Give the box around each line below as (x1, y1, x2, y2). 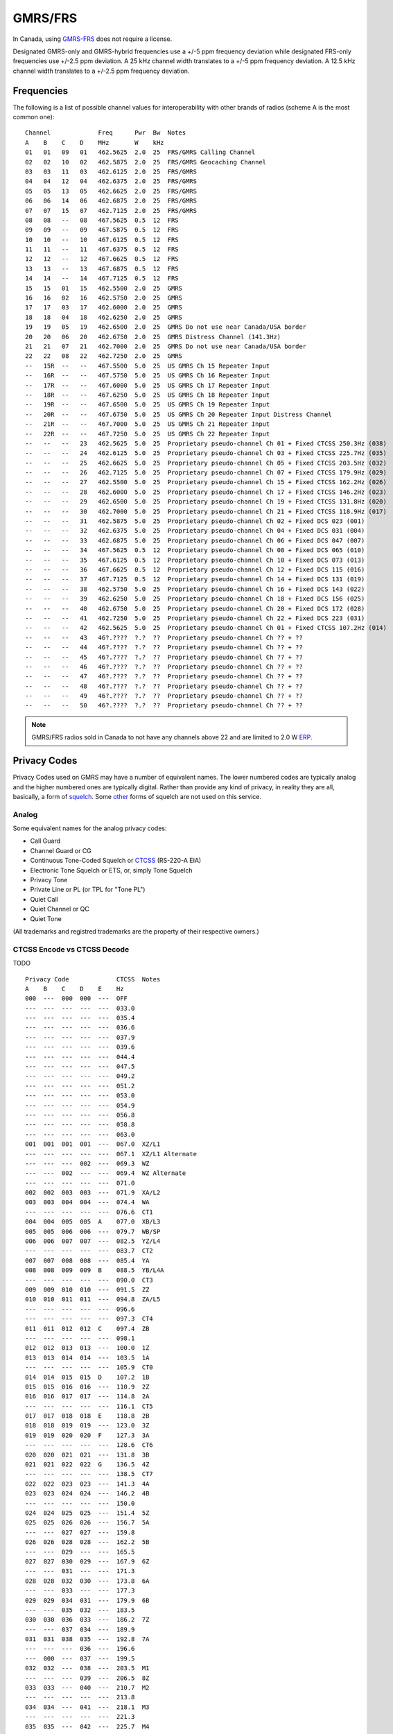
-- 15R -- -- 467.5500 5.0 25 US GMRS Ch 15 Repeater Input (25, 361, 270, 370)
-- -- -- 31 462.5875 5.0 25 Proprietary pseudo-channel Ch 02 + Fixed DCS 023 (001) (25, 517, 365, 525)
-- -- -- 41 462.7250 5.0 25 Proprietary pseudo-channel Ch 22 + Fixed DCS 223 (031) (25, 614, 365, 622)
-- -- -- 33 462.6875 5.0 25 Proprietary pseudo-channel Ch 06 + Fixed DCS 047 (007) (25, 536, 365, 544)
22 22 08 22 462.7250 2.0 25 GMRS (25, 352, 183, 360)
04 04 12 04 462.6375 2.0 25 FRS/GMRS (25, 178, 198, 185)
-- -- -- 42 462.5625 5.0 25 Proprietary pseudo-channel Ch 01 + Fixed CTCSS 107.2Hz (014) (25, 624, 387, 632)
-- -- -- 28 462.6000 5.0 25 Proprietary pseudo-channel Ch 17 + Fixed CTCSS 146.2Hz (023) (25, 488, 387, 496)
